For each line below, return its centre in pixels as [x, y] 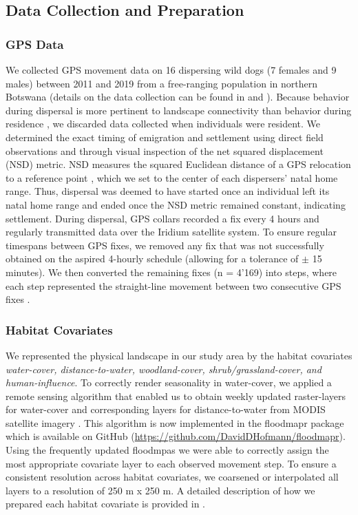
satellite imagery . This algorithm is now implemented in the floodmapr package [175, 422]
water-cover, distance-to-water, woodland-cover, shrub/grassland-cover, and [164, 369]
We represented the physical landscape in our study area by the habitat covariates [179, 355]
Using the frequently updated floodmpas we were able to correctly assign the [167, 450]
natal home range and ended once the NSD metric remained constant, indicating [176, 204]
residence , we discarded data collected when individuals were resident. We [163, 124]
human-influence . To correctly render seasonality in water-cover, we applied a [169, 382]
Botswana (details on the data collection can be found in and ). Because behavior [178, 97]
